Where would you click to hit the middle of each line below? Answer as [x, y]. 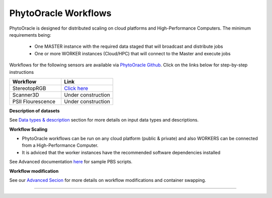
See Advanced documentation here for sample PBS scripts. [71, 162]
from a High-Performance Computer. [60, 145]
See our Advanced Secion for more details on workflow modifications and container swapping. [108, 180]
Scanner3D [26, 94]
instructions [22, 72]
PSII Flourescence [34, 102]
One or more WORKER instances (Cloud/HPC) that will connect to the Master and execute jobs [133, 53]
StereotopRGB [29, 88]
